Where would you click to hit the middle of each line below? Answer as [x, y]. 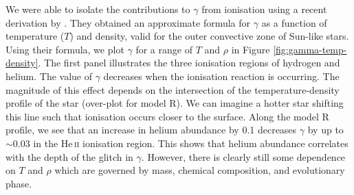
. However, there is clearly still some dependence [243, 156]
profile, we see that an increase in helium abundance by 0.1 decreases [151, 130]
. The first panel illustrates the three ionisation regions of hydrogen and [189, 63]
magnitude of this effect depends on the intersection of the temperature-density [173, 89]
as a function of [294, 22]
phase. [19, 183]
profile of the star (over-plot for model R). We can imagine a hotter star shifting [175, 103]
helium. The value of [49, 76]
